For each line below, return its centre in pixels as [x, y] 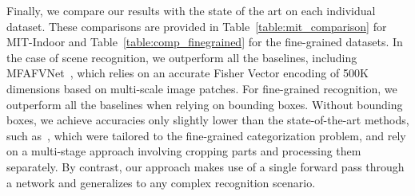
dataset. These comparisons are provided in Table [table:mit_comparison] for [197, 26]
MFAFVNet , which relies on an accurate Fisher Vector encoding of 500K [188, 73]
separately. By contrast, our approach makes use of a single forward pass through [206, 166]
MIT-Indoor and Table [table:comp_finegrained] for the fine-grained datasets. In [205, 42]
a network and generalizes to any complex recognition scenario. [161, 182]
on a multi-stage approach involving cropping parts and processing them [184, 151]
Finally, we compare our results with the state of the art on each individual [191, 10]
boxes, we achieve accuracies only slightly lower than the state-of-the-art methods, [208, 120]
